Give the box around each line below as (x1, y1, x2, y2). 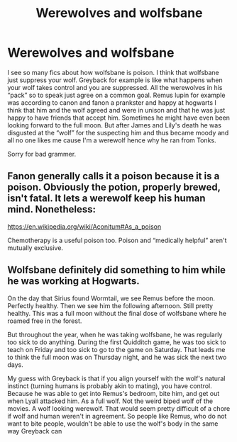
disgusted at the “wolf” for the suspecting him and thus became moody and (7, 128, 229, 137)
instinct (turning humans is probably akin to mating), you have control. (7, 381, 213, 390)
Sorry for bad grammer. (7, 149, 77, 158)
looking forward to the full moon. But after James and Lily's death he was (7, 120, 222, 129)
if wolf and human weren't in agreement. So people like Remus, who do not (7, 412, 227, 420)
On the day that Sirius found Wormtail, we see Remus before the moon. (7, 294, 215, 302)
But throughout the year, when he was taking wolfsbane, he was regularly (7, 330, 223, 339)
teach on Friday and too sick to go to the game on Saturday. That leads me (7, 345, 226, 353)
